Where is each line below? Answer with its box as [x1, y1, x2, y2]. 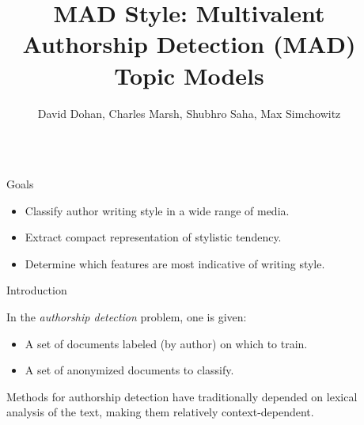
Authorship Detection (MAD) [22, 28, 356, 60]
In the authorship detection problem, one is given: [6, 309, 247, 325]
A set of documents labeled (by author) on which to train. [25, 335, 308, 351]
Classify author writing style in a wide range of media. [25, 202, 290, 218]
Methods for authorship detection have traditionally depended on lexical [6, 388, 358, 404]
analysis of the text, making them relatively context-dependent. [6, 404, 314, 420]
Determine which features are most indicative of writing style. [25, 255, 325, 271]
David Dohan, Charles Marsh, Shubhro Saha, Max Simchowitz [37, 104, 341, 121]
